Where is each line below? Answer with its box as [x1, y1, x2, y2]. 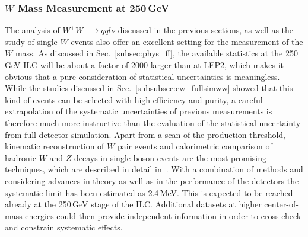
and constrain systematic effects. [5, 221, 123, 233]
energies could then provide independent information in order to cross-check [25, 209, 301, 222]
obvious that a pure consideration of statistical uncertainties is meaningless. [5, 70, 280, 82]
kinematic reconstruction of [5, 140, 104, 152]
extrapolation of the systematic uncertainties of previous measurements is [5, 105, 272, 117]
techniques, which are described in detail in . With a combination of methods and [5, 163, 303, 175]
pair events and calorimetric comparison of [117, 140, 272, 152]
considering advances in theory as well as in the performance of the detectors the [5, 174, 299, 187]
